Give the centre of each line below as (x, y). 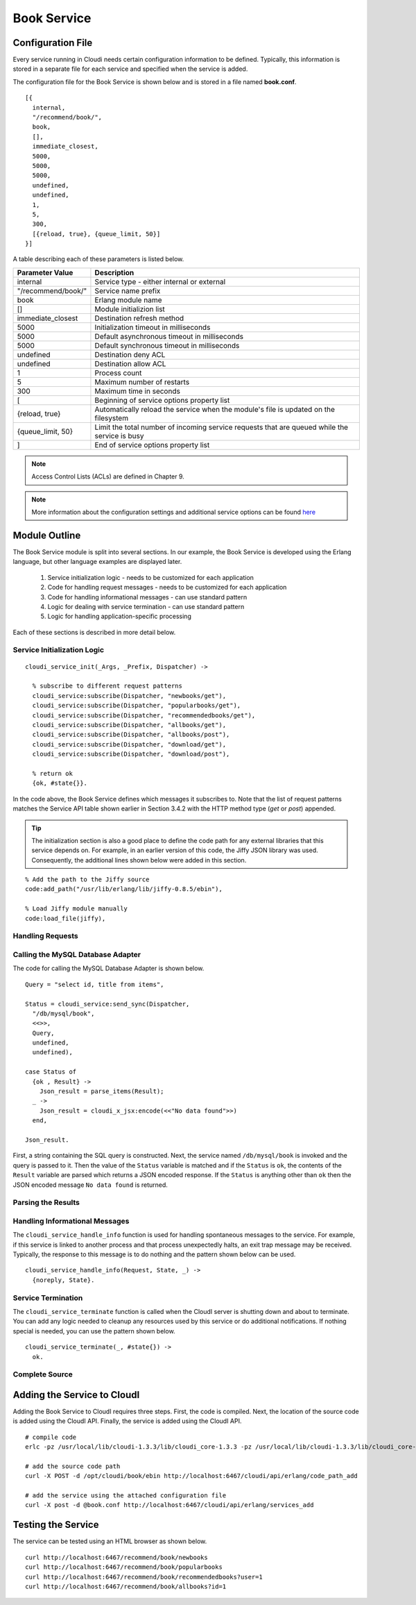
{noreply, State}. (63, 1280)
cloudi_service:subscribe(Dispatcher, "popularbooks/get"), (137, 706)
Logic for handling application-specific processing (120, 616)
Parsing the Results (46, 1203)
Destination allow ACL (130, 363)
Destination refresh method (139, 318)
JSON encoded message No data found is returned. (90, 1185)
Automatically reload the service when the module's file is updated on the (215, 409)
